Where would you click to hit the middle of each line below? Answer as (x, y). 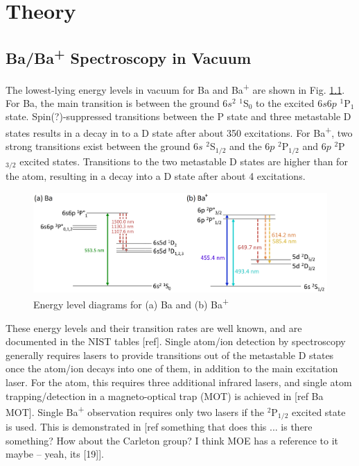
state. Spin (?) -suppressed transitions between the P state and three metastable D (178, 116)
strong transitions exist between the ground (98, 146)
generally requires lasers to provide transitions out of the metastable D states (170, 355)
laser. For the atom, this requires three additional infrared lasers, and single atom (179, 382)
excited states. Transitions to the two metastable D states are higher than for (184, 161)
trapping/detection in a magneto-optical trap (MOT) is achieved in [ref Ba (165, 396)
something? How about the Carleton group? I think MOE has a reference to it (172, 440)
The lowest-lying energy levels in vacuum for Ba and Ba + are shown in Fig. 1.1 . (175, 88)
